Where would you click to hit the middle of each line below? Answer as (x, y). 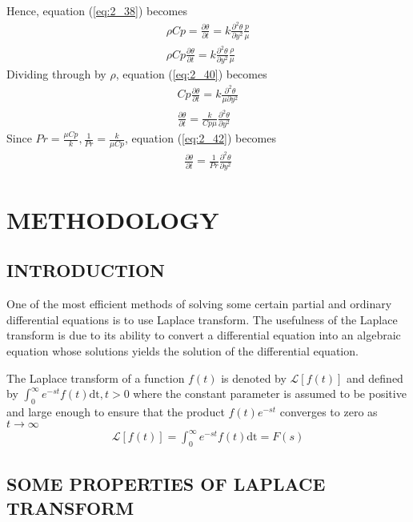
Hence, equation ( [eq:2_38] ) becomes (97, 10)
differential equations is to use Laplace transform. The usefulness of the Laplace (202, 319)
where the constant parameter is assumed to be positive (270, 394)
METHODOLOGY (113, 219)
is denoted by (254, 377)
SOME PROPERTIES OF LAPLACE (166, 484)
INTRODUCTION (86, 270)
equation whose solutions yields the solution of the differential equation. (182, 351)
